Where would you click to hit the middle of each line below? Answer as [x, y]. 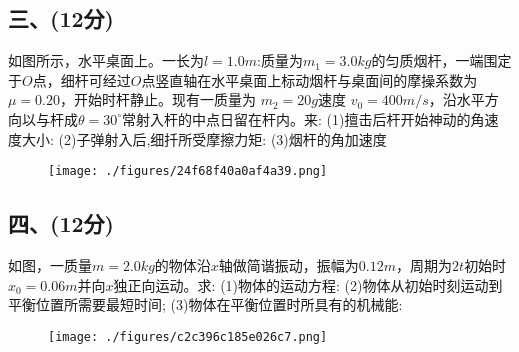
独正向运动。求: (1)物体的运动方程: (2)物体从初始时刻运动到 [308, 284]
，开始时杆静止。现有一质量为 [158, 99]
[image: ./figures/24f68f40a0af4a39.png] [188, 171]
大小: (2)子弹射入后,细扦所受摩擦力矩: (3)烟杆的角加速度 [204, 138]
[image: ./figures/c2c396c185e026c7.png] [188, 336]
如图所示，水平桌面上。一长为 [106, 60]
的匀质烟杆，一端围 [434, 60]
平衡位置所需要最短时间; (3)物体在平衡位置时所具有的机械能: [205, 304]
